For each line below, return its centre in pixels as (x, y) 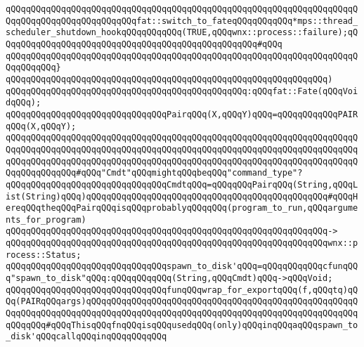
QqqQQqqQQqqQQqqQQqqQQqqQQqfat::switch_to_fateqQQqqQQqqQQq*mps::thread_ (182, 21)
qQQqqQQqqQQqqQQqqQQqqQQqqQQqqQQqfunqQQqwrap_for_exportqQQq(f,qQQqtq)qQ (182, 290)
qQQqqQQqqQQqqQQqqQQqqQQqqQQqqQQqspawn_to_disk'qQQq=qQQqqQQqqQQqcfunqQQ (182, 267)
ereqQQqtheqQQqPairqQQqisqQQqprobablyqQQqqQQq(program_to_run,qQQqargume (182, 208)
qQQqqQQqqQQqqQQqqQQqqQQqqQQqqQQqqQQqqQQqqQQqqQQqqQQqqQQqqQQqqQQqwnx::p (182, 243)
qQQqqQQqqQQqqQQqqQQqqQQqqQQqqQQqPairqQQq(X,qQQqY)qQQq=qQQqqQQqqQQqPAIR (182, 114)
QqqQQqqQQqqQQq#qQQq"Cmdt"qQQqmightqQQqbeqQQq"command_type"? (154, 173)
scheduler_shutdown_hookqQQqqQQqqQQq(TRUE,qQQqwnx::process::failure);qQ (182, 33)
